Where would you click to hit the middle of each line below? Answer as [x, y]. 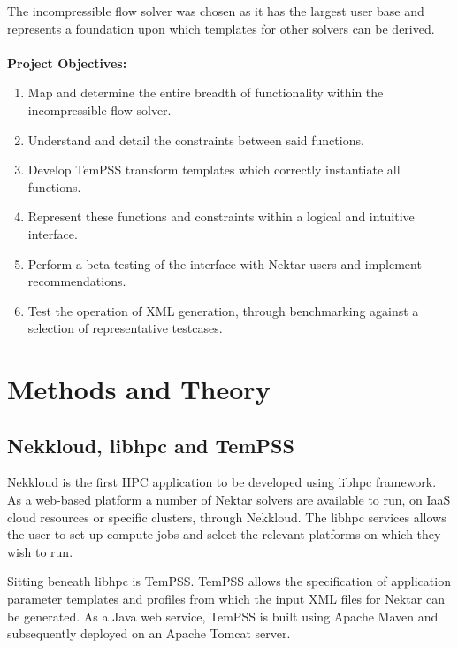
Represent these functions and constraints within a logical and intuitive [221, 216]
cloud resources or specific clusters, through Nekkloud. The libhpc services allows [227, 517]
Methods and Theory [139, 389]
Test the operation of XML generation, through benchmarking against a [223, 310]
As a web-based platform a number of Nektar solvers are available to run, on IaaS [229, 500]
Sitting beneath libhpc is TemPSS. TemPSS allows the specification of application [229, 581]
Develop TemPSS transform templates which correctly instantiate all [214, 170]
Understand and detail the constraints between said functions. [196, 139]
